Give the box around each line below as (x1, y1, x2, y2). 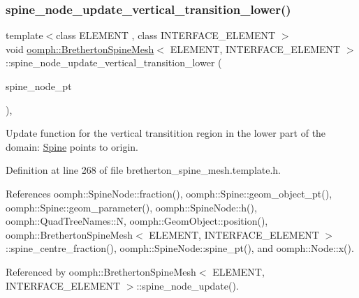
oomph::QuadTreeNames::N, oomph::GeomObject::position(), (6, 214, 268, 228)
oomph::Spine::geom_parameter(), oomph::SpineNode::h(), (6, 200, 257, 214)
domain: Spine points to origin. (6, 139, 138, 154)
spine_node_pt (6, 79, 72, 93)
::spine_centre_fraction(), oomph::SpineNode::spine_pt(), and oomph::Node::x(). (6, 241, 354, 255)
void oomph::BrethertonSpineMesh (6, 41, 154, 56)
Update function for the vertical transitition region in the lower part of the (6, 126, 326, 140)
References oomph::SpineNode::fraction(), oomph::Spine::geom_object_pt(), (6, 186, 332, 200)
